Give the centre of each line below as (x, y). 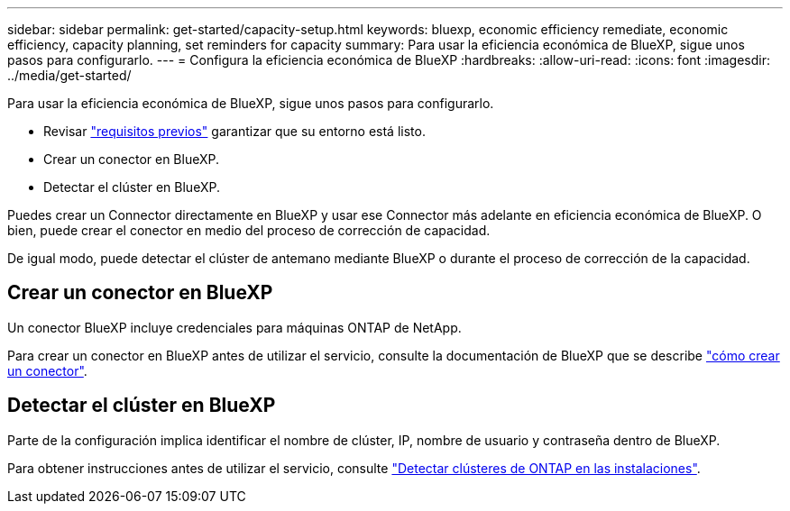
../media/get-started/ (69, 75)
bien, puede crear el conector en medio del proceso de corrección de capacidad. (249, 230)
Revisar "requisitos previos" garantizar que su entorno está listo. (234, 131)
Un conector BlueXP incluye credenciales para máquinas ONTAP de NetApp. (234, 327)
